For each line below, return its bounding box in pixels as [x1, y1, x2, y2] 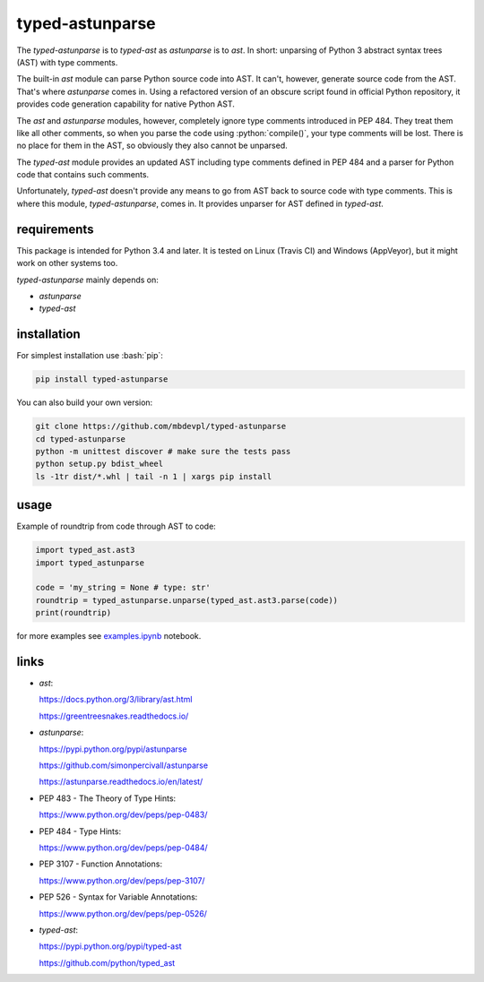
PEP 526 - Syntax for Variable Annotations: [39, 892, 198, 902]
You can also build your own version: [16, 397, 153, 408]
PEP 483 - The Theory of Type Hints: [39, 793, 177, 804]
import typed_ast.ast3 [35, 545, 135, 556]
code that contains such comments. [16, 169, 150, 180]
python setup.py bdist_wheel [35, 459, 164, 469]
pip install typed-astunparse [35, 375, 169, 384]
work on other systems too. [16, 258, 118, 269]
